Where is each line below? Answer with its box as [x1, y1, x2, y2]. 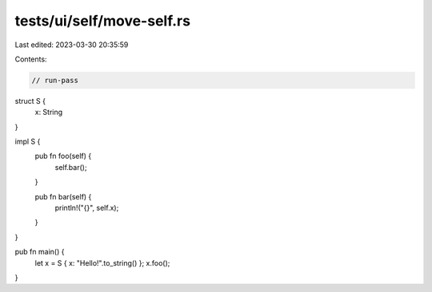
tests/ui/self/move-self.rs [14, 12, 191, 30]
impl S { [14, 136, 41, 147]
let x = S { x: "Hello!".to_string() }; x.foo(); [34, 258, 170, 267]
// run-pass [31, 76, 79, 85]
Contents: [14, 54, 47, 64]
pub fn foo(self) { [34, 152, 92, 161]
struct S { [14, 96, 46, 105]
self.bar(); [54, 162, 87, 172]
